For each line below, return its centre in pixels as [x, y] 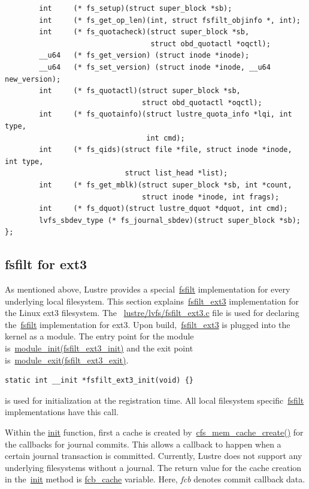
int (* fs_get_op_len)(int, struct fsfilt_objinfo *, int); [170, 20]
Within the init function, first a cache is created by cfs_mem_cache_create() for [154, 432]
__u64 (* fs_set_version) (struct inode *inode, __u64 [155, 67]
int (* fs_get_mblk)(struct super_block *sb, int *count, [166, 185]
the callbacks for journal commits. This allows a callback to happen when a [143, 444]
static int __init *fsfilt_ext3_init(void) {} [99, 381]
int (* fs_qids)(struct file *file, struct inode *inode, [166, 150]
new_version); [33, 79]
